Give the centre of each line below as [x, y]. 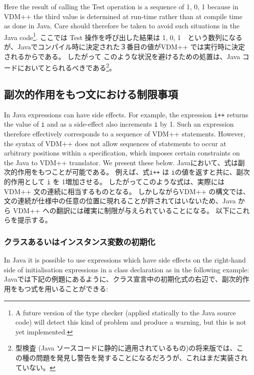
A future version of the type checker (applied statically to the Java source [126, 312]
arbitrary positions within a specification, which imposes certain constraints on [122, 153]
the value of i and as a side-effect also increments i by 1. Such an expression [119, 124]
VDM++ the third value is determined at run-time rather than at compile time [123, 16]
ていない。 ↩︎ [35, 367]
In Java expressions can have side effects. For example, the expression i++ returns [126, 114]
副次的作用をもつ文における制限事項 [91, 94]
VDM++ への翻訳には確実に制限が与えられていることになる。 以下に [125, 210]
